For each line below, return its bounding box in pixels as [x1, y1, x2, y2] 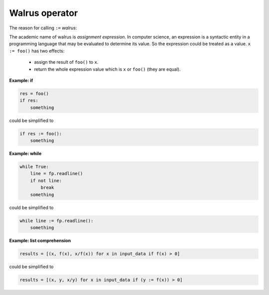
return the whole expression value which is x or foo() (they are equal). [34, 66, 181, 72]
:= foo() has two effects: [9, 48, 65, 54]
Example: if [9, 77, 33, 83]
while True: [19, 164, 49, 169]
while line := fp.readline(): [19, 218, 94, 223]
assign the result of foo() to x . [34, 59, 99, 65]
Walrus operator [9, 7, 78, 18]
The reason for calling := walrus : [9, 25, 77, 31]
